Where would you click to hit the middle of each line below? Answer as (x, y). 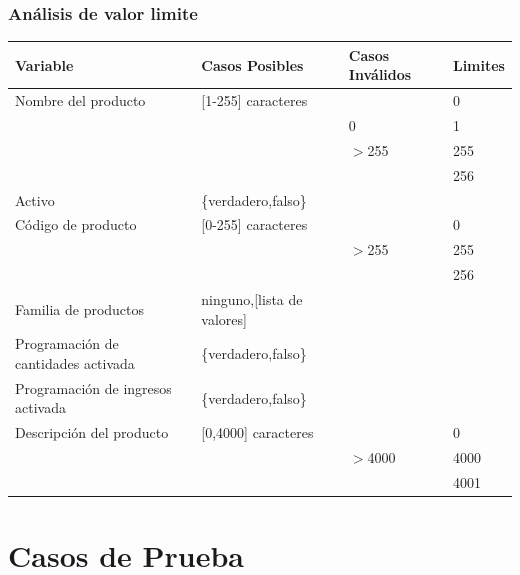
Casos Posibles (252, 64)
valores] (224, 318)
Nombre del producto (80, 100)
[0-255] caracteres (254, 224)
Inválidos (380, 74)
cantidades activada (75, 362)
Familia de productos (80, 308)
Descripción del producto (92, 432)
